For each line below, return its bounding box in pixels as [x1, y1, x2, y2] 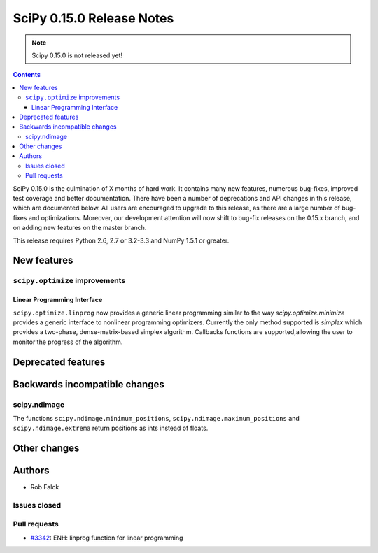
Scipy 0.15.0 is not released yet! [31, 51, 122, 59]
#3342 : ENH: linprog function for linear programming [30, 533, 183, 542]
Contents [13, 71, 41, 79]
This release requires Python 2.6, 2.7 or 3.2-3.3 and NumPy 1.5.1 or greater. [13, 236, 230, 245]
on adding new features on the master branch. [13, 224, 147, 232]
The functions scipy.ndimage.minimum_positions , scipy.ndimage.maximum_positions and [13, 414, 300, 422]
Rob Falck [30, 483, 59, 491]
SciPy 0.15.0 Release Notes [13, 10, 174, 26]
